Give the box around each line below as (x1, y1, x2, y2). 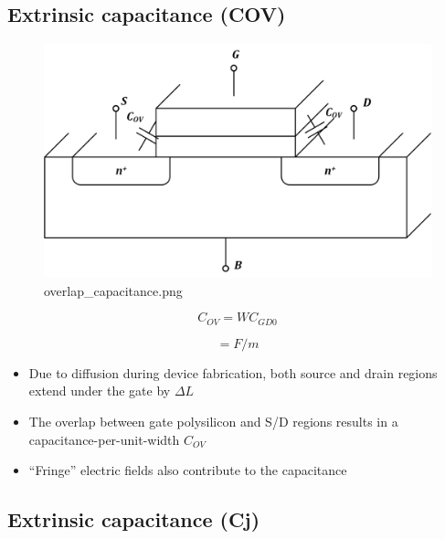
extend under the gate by (28, 381, 171, 400)
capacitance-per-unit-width (28, 429, 180, 449)
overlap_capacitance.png (44, 280, 183, 300)
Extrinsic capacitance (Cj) (7, 505, 260, 534)
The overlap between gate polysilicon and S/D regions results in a (28, 411, 398, 430)
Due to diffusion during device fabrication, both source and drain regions (28, 363, 438, 382)
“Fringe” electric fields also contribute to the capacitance (28, 460, 347, 480)
